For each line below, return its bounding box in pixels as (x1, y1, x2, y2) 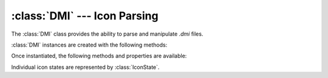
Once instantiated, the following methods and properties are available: (11, 52, 187, 60)
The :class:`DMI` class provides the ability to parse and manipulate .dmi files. (11, 30, 203, 37)
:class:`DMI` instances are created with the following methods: (11, 41, 168, 48)
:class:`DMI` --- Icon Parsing (11, 9, 159, 22)
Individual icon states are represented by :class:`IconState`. (11, 63, 160, 71)
